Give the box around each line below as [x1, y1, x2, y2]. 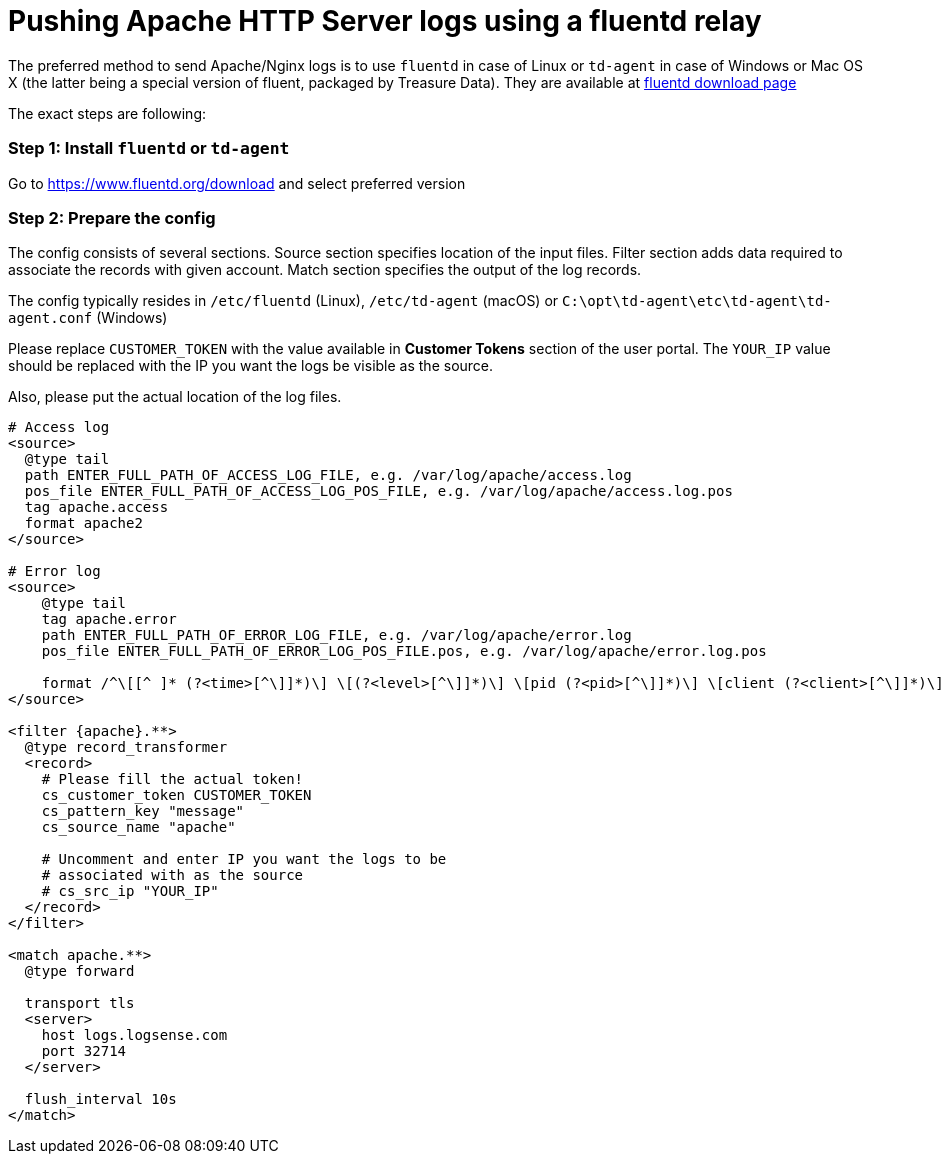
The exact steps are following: [8, 104, 207, 122]
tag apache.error [41, 611, 177, 628]
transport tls [24, 995, 135, 1012]
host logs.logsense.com [41, 1027, 228, 1044]
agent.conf [8, 310, 93, 327]
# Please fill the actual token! [41, 771, 304, 788]
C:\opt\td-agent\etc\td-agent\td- [562, 293, 832, 310]
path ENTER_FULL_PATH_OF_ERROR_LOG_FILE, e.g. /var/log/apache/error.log [41, 627, 632, 644]
